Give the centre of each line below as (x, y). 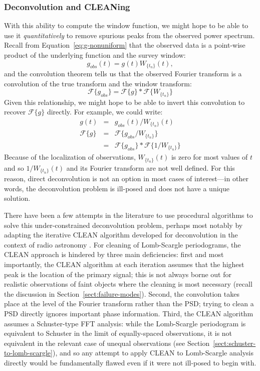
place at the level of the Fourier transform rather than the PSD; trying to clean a (129, 303)
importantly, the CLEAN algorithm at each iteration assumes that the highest (124, 264)
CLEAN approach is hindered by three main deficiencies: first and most (114, 254)
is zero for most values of (209, 157)
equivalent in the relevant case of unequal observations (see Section (107, 343)
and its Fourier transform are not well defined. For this (151, 167)
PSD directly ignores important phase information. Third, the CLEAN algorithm (129, 313)
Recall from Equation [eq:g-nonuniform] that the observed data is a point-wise (125, 45)
